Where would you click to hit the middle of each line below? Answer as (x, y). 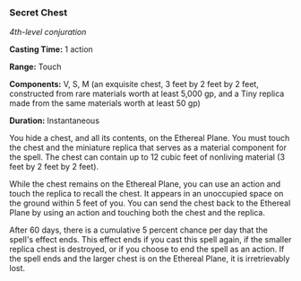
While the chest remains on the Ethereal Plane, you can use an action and (145, 184)
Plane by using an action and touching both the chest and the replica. (138, 213)
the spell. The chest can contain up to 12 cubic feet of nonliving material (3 (147, 157)
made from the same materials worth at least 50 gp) (105, 103)
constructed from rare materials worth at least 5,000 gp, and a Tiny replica (147, 94)
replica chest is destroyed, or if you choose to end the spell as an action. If (147, 250)
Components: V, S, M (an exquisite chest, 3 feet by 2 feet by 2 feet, (134, 84)
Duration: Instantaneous (55, 121)
